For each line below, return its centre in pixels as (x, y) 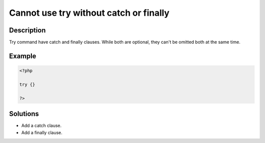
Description (27, 30)
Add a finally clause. (42, 132)
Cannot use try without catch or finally (89, 13)
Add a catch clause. (41, 126)
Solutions (24, 114)
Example (23, 56)
